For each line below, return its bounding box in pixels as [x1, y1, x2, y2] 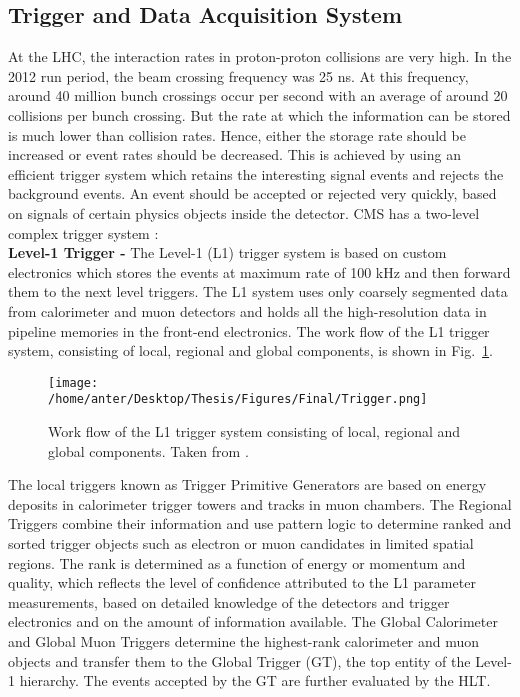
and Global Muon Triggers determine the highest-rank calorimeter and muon [8, 630, 480, 651]
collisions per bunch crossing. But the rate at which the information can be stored [8, 104, 511, 125]
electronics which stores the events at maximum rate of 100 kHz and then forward [8, 261, 511, 282]
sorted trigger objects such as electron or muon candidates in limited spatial [8, 532, 474, 553]
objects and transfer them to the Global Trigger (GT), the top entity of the [8, 650, 471, 671]
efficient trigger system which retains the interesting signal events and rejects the [8, 163, 504, 184]
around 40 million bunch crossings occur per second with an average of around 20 [8, 85, 508, 106]
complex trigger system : [8, 222, 159, 243]
